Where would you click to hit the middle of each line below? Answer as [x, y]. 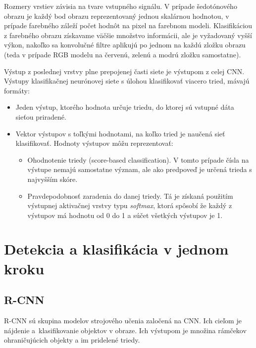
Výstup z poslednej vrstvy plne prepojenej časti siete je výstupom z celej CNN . [124, 71]
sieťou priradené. [41, 116]
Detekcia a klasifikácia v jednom [116, 249]
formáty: [17, 90]
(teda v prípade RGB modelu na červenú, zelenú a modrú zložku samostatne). [123, 54]
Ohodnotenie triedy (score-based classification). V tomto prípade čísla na [138, 159]
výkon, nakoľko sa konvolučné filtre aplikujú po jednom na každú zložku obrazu [125, 45]
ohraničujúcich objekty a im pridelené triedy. [72, 340]
